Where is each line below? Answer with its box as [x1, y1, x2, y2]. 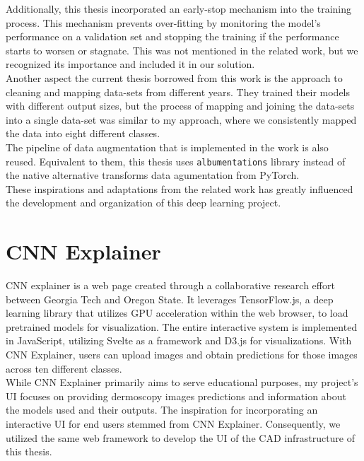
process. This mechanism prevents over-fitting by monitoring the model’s [6, 15, 321, 30]
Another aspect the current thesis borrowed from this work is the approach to [6, 70, 343, 85]
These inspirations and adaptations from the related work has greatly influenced [6, 181, 353, 196]
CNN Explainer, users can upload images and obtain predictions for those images [6, 347, 358, 362]
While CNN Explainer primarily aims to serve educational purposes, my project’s [6, 375, 358, 390]
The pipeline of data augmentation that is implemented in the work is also [6, 139, 329, 154]
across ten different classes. [6, 361, 122, 375]
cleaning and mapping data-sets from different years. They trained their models [6, 84, 351, 99]
